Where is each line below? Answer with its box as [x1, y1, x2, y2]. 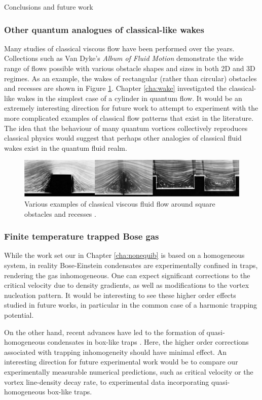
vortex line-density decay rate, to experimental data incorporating [4, 376, 209, 387]
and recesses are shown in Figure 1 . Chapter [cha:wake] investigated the [4, 83, 227, 93]
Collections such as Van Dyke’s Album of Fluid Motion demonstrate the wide [4, 53, 244, 63]
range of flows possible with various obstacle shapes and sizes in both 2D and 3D [4, 63, 255, 73]
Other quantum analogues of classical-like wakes [4, 23, 204, 36]
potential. [4, 309, 34, 320]
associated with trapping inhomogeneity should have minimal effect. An [4, 346, 227, 357]
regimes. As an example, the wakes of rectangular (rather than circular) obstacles [4, 73, 257, 83]
